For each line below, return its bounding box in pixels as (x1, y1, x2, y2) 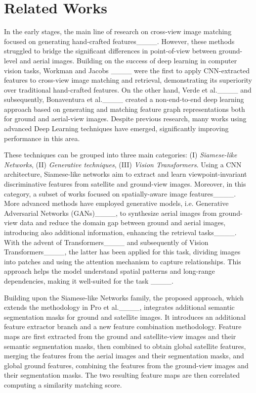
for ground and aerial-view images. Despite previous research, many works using (4, 113, 247, 124)
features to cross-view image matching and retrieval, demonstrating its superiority (4, 75, 252, 85)
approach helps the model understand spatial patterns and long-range (4, 266, 215, 276)
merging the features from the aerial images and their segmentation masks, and (4, 350, 244, 361)
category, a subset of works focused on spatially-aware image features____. (4, 188, 236, 198)
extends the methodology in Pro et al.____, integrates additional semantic (4, 302, 235, 312)
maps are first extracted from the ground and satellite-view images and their (4, 331, 236, 341)
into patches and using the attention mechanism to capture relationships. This (4, 256, 241, 266)
